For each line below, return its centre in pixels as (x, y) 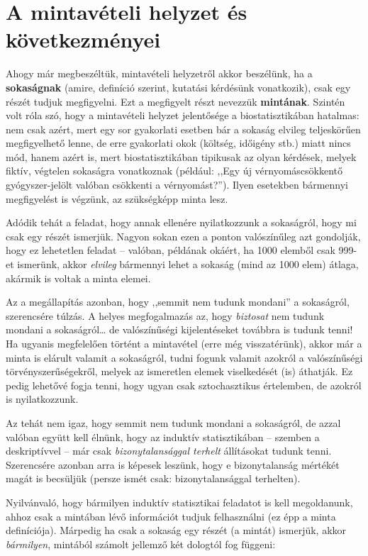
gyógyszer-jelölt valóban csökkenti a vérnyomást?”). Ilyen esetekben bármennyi (177, 185)
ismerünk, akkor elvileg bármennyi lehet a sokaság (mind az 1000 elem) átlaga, (188, 264)
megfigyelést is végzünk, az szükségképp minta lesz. (117, 198)
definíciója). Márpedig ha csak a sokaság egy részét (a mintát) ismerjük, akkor (176, 530)
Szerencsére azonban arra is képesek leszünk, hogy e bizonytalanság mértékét (173, 464)
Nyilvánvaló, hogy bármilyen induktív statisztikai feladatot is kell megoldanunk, (179, 502)
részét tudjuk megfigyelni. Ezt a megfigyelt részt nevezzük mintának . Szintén (175, 101)
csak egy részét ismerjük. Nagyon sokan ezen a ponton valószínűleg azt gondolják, (183, 236)
